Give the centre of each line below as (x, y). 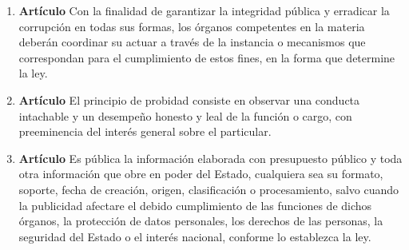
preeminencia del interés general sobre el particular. (145, 131)
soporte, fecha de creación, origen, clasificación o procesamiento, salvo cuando (209, 189)
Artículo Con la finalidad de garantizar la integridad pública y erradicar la (204, 10)
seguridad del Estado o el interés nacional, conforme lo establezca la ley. (195, 236)
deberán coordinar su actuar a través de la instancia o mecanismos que (192, 42)
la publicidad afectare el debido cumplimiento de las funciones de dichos (195, 205)
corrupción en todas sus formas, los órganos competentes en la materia (192, 26)
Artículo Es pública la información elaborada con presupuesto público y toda (210, 158)
